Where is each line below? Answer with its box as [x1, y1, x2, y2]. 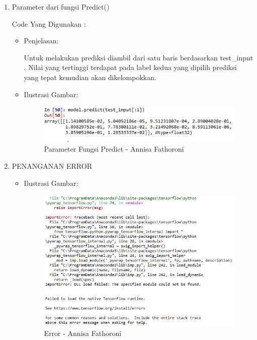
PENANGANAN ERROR [12, 160, 92, 171]
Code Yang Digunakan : [12, 18, 86, 29]
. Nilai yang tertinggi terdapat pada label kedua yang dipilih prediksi [24, 62, 237, 73]
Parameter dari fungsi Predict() [12, 2, 110, 12]
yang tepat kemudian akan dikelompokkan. [24, 72, 156, 82]
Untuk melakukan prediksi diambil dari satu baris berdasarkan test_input [24, 52, 253, 62]
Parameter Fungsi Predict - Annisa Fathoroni [44, 144, 184, 154]
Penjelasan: [24, 35, 59, 46]
